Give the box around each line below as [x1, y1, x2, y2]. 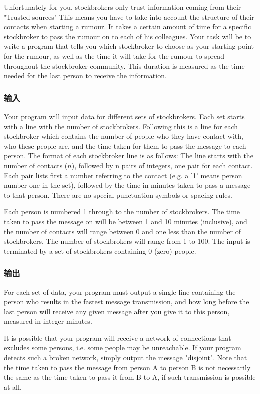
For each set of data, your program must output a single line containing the [4, 286, 236, 297]
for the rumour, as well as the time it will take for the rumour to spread [4, 50, 225, 61]
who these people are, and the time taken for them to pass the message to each [4, 140, 246, 151]
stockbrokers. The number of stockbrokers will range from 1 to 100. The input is [4, 236, 250, 246]
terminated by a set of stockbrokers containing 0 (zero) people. [4, 245, 196, 256]
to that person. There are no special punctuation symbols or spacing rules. [4, 189, 232, 200]
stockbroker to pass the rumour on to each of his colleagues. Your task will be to [4, 31, 251, 41]
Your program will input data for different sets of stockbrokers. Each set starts [4, 111, 245, 121]
